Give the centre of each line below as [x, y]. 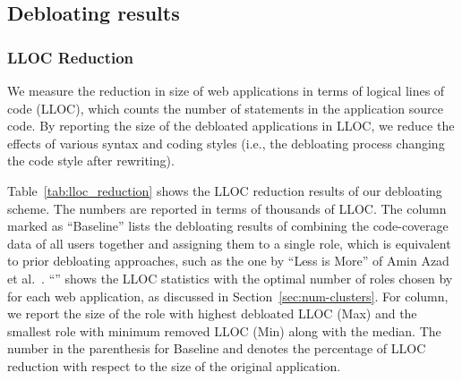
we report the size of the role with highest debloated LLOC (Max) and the [212, 313]
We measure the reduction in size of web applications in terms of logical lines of [226, 90]
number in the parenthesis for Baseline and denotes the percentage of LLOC [217, 348]
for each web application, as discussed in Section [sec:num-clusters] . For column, [228, 296]
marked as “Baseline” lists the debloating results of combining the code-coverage [228, 226]
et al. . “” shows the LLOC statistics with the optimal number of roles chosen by [230, 278]
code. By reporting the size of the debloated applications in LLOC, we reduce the [231, 126]
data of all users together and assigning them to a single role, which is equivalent [229, 243]
